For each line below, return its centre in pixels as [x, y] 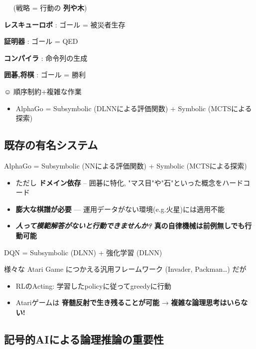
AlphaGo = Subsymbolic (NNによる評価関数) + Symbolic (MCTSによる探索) [126, 165]
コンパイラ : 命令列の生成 [46, 58]
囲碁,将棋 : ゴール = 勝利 [45, 75]
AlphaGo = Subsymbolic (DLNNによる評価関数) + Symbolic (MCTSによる [134, 108]
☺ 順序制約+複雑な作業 [43, 91]
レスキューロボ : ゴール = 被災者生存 [65, 24]
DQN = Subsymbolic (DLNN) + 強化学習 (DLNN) [83, 252]
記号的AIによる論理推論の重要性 [84, 339]
